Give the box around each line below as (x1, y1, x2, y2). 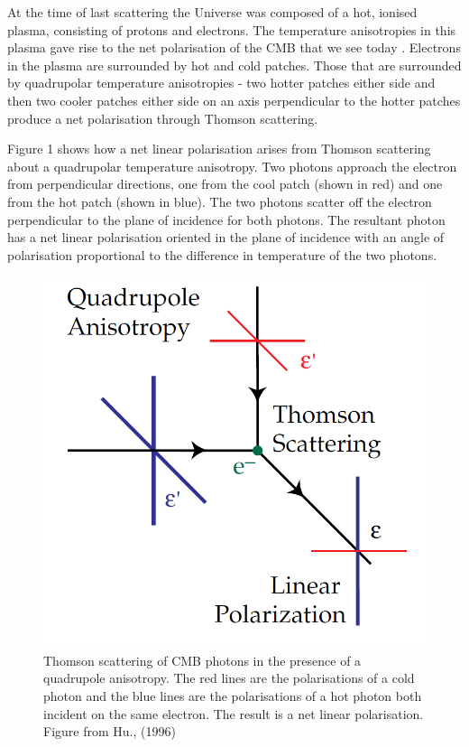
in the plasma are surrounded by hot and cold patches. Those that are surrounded (7, 55, 462, 74)
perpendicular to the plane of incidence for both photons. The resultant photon (7, 210, 446, 229)
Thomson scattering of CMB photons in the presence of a (43, 650, 362, 669)
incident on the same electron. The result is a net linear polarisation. (43, 704, 424, 723)
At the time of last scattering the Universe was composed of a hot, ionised (7, 3, 418, 21)
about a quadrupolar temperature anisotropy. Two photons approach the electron (7, 156, 457, 175)
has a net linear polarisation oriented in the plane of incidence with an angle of (7, 228, 445, 247)
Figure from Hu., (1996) (43, 722, 176, 741)
